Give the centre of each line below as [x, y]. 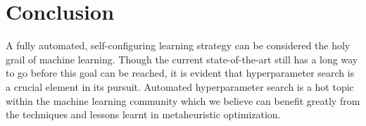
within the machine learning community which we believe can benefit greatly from [183, 100]
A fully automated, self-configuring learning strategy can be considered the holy [178, 45]
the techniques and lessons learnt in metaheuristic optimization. [143, 114]
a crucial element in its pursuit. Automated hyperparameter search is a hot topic [180, 86]
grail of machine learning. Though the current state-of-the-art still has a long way [182, 59]
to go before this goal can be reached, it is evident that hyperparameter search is [180, 73]
